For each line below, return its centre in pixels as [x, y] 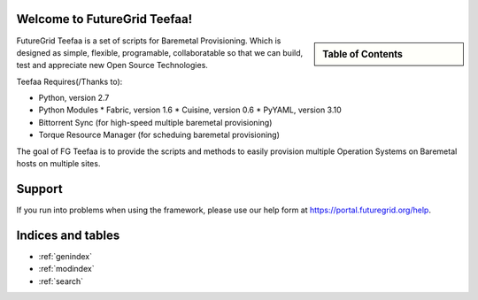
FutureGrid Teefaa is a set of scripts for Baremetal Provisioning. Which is [149, 41]
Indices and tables [68, 235]
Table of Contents [362, 54]
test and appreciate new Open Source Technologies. [112, 65]
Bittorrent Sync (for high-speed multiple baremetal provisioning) [155, 122]
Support [39, 189]
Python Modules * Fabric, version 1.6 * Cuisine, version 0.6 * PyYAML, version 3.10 [190, 110]
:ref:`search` [61, 281]
